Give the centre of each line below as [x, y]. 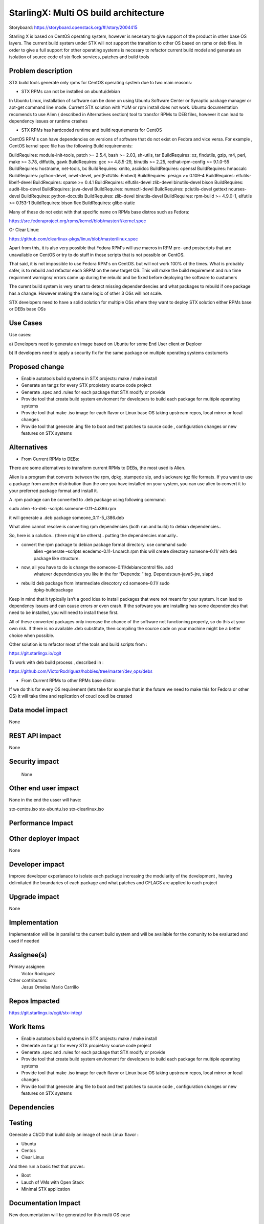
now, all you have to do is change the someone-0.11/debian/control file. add [97, 567]
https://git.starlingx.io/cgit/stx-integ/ [46, 1013]
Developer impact [37, 864]
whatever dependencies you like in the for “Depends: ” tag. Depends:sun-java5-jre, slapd [123, 574]
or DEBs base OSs [27, 309]
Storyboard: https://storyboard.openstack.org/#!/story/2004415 [73, 27]
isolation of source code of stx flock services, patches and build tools [79, 57]
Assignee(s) [28, 955]
